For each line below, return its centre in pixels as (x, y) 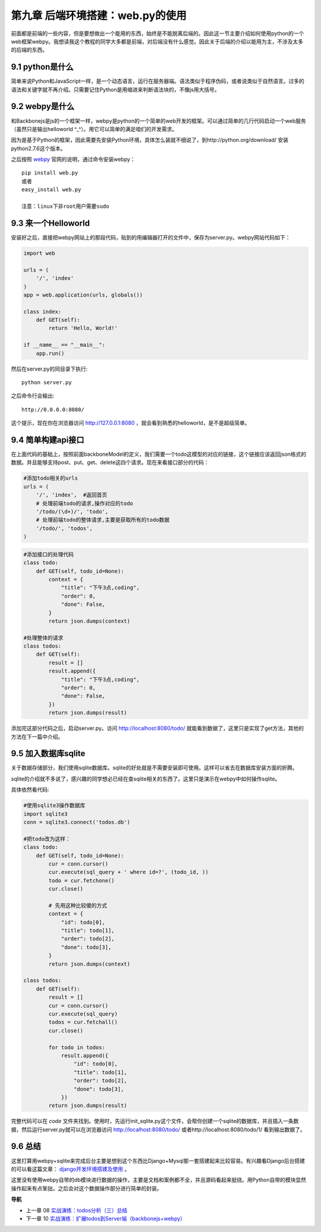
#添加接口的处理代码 (49, 554)
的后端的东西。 (29, 50)
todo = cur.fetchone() (82, 881)
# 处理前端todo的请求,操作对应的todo (85, 503)
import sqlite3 (45, 814)
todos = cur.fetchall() (83, 1022)
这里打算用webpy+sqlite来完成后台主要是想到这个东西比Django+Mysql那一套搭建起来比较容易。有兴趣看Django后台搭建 (158, 1161)
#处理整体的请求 (43, 638)
